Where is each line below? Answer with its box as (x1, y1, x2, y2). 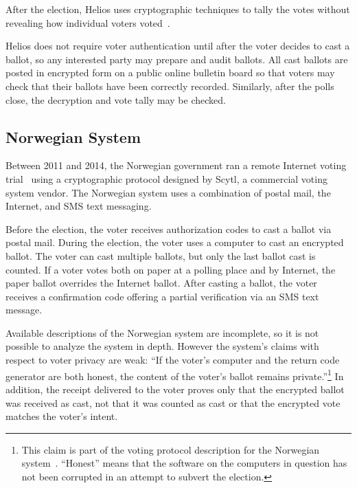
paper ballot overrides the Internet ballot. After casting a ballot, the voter (5, 276, 317, 290)
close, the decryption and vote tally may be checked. (5, 92, 226, 107)
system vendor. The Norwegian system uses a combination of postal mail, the (5, 185, 331, 199)
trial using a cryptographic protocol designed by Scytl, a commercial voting (5, 171, 327, 186)
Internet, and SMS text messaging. (5, 199, 152, 213)
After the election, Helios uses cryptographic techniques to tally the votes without (5, 2, 350, 16)
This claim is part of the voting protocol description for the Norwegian (21, 442, 320, 456)
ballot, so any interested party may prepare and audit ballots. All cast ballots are (5, 52, 348, 66)
